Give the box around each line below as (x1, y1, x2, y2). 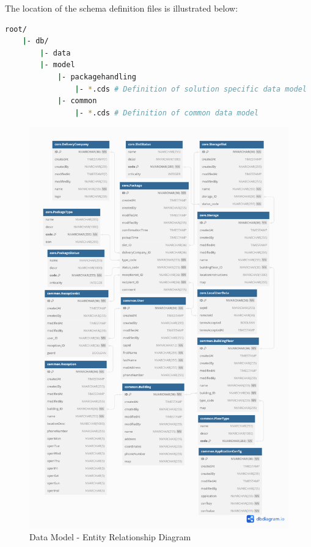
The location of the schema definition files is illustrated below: (5, 2, 238, 14)
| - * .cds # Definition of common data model (75, 108, 259, 117)
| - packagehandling (57, 72, 136, 81)
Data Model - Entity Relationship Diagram (29, 531, 191, 543)
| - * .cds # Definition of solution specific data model (75, 84, 307, 93)
